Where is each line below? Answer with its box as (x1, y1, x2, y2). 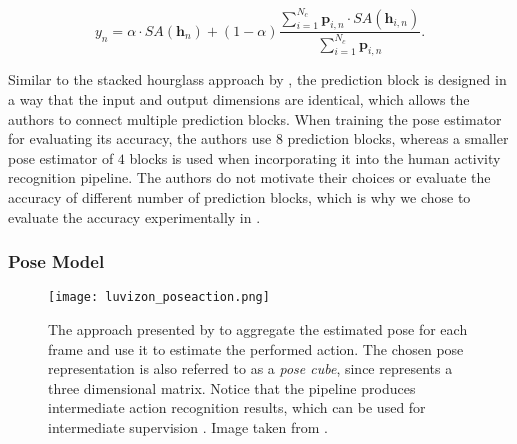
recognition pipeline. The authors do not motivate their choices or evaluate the (8, 167, 491, 188)
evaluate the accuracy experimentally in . (8, 206, 261, 227)
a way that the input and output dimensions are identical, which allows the (8, 89, 470, 110)
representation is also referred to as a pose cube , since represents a (48, 358, 453, 379)
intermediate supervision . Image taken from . (48, 417, 328, 438)
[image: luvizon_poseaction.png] (48, 290, 270, 305)
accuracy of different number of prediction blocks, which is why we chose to (8, 187, 471, 208)
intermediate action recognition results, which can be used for (48, 397, 426, 418)
